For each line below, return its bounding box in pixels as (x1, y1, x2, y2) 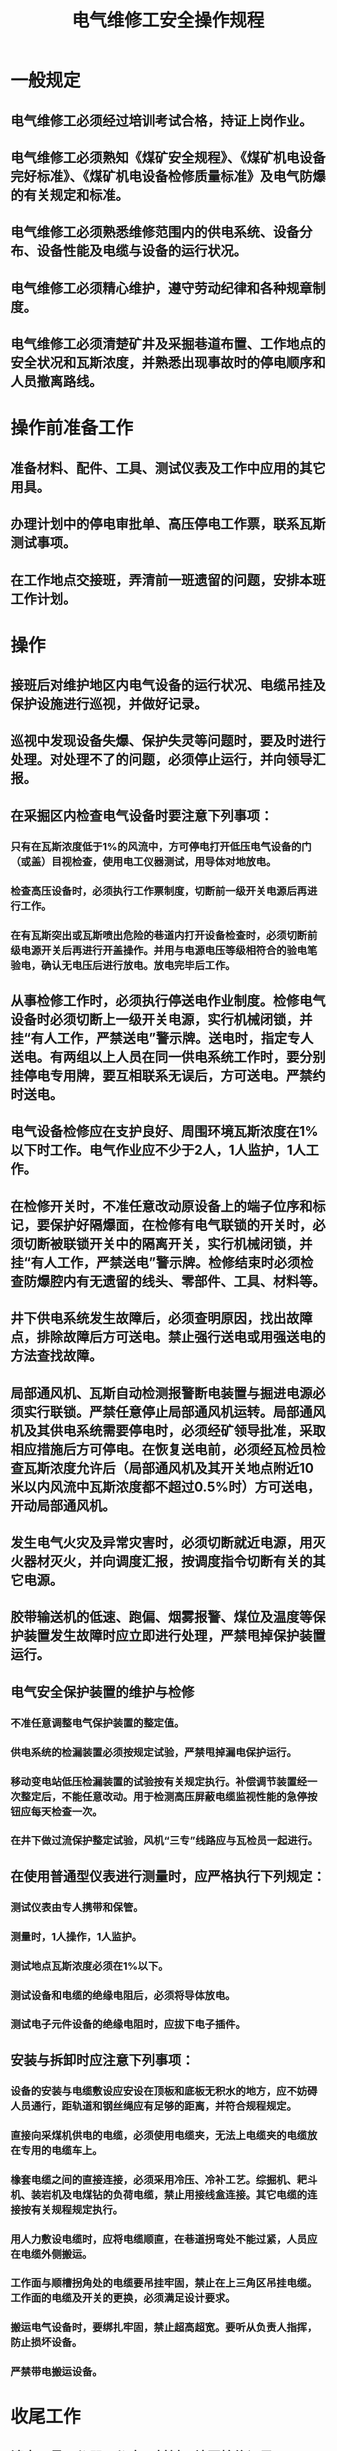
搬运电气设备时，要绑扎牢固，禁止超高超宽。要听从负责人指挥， (10, 2321, 318, 2335)
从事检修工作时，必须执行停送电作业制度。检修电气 (10, 992, 326, 1010)
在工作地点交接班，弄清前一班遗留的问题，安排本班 (10, 571, 326, 588)
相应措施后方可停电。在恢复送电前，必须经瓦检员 (10, 1441, 313, 1458)
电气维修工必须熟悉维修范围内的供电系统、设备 (10, 224, 300, 241)
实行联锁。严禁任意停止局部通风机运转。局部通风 (23, 1403, 326, 1420)
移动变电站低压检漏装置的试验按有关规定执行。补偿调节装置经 (10, 1774, 308, 1788)
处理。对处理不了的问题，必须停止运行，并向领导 (10, 751, 313, 768)
